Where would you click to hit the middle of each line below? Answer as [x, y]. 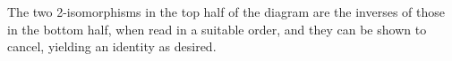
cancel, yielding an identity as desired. [112, 46]
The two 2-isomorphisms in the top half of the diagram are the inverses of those [226, 11]
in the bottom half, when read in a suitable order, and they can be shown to [217, 29]
